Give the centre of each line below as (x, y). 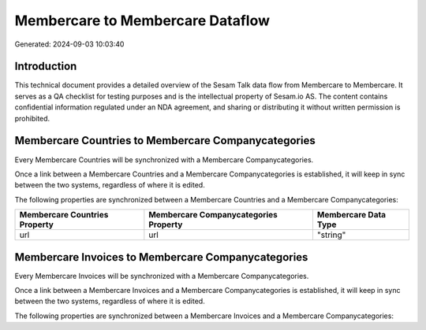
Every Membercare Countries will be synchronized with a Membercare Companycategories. (164, 159)
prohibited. (32, 118)
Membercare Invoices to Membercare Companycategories (161, 257)
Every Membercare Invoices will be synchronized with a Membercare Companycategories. (162, 276)
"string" (331, 235)
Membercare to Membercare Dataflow (142, 20)
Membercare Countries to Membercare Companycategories (165, 141)
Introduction (46, 67)
